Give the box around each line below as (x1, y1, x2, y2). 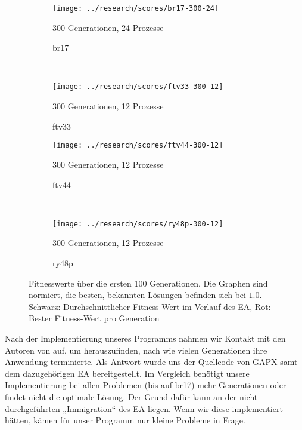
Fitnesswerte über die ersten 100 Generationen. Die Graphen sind (29, 277, 268, 289)
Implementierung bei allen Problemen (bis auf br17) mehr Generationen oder (5, 379, 287, 391)
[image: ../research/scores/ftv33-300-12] (52, 82, 223, 91)
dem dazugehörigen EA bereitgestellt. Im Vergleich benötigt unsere (5, 367, 250, 379)
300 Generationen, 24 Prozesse (52, 21, 164, 33)
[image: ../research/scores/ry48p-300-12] (52, 219, 223, 228)
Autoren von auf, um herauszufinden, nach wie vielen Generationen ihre (5, 343, 267, 356)
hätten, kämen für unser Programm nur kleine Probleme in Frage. (5, 414, 245, 426)
